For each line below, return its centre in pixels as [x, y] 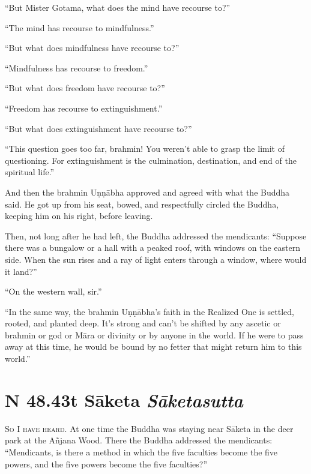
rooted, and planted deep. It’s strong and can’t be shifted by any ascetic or [143, 323]
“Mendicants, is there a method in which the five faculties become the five [141, 451]
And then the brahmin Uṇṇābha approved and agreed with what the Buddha [147, 192]
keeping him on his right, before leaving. [79, 216]
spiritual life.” [30, 172]
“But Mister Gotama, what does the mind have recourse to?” [118, 7]
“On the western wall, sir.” [53, 291]
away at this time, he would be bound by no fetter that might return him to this [153, 346]
